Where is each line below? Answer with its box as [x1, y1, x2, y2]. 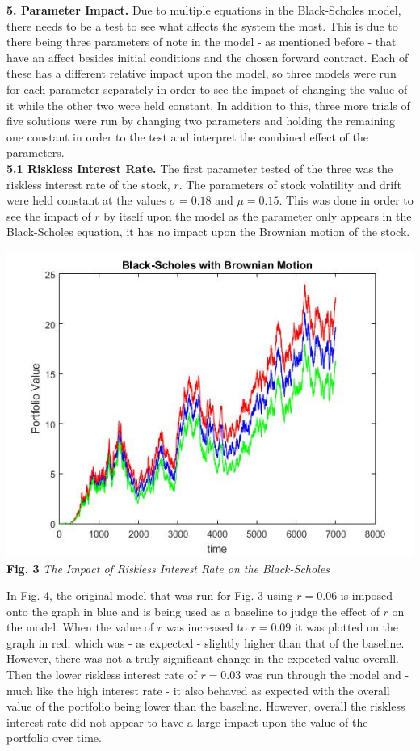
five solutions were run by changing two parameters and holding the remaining [6, 112, 396, 129]
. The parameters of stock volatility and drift [178, 175, 401, 192]
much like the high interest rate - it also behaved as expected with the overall [6, 681, 390, 698]
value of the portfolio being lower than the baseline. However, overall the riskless [6, 698, 405, 715]
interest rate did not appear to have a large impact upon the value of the [6, 713, 368, 730]
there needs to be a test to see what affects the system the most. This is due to [6, 17, 398, 34]
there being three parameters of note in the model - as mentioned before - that [6, 33, 397, 50]
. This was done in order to [279, 192, 414, 209]
